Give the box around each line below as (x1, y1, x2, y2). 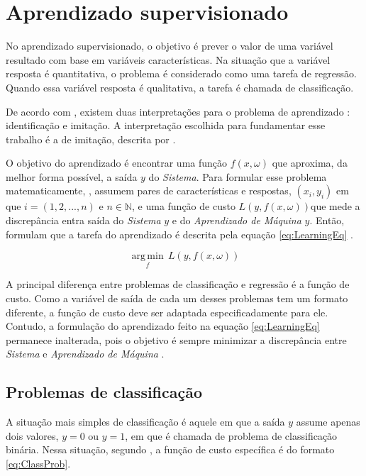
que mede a (311, 199, 360, 214)
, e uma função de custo (132, 199, 235, 214)
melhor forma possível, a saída (6, 169, 138, 184)
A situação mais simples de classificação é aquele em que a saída (6, 414, 285, 429)
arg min (131, 251, 164, 262)
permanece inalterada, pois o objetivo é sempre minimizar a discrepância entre (6, 332, 347, 347)
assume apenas (296, 414, 360, 429)
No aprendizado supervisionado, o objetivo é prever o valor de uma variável (6, 38, 333, 53)
